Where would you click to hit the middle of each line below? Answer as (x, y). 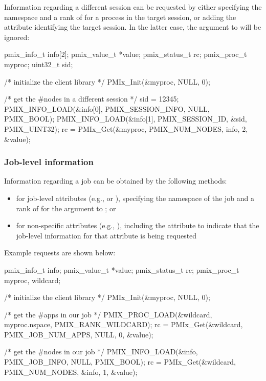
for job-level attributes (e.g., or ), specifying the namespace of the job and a (135, 198)
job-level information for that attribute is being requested (106, 235)
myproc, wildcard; (32, 280)
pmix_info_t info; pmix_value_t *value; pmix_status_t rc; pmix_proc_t (122, 269)
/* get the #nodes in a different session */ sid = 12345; (92, 99)
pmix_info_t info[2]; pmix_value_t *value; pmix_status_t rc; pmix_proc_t (126, 54)
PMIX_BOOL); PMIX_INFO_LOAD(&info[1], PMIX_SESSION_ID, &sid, (126, 119)
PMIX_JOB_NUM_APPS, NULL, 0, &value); (79, 334)
